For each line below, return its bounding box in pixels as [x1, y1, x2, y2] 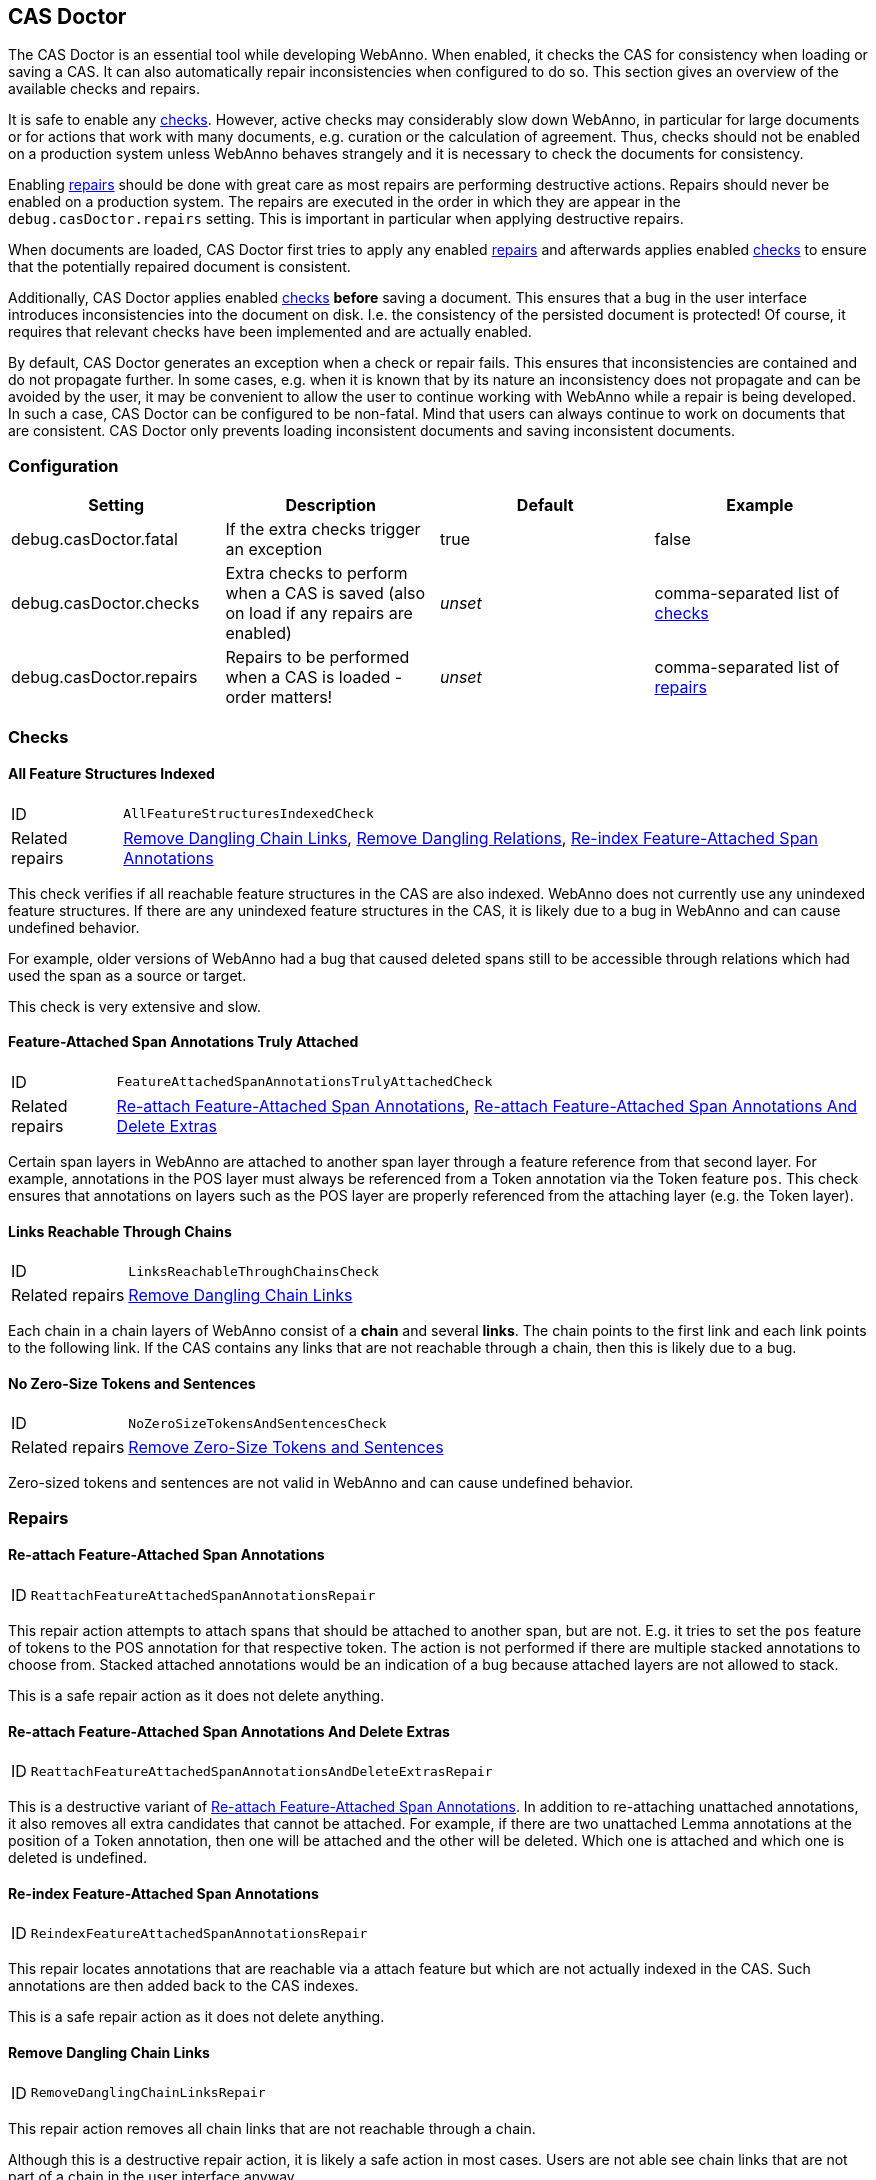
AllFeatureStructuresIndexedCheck [123, 806, 374, 822]
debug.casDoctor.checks [11, 593, 200, 614]
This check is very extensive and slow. [8, 997, 261, 1015]
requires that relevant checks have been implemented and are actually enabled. [8, 323, 532, 341]
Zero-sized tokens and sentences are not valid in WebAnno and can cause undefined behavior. [8, 1474, 634, 1492]
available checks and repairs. [8, 80, 200, 98]
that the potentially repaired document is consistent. [8, 258, 351, 276]
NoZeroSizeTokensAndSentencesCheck [128, 1415, 387, 1431]
